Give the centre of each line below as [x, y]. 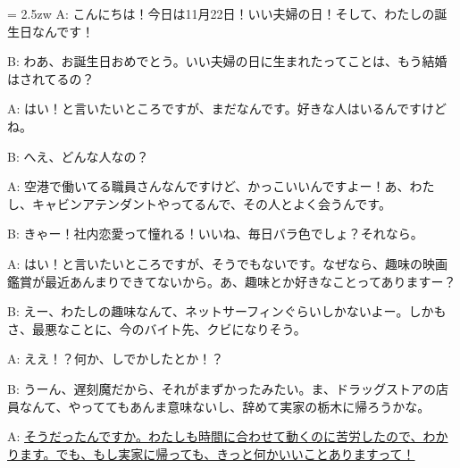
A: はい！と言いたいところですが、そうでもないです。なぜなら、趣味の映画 [227, 263]
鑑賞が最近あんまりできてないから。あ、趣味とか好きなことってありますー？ [232, 281]
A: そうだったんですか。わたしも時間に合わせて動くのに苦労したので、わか [228, 436]
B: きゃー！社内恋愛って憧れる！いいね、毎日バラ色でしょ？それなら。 [215, 234]
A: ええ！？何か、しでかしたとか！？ [116, 359]
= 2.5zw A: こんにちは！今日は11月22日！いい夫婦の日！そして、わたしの [221, 13]
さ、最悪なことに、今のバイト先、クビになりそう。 [157, 328]
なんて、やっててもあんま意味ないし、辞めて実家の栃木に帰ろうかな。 [225, 406]
